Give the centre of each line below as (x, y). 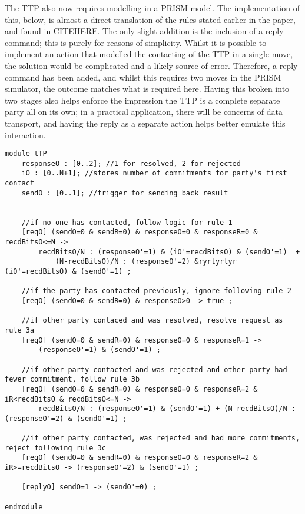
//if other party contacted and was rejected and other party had (154, 369)
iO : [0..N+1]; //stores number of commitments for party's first (154, 173)
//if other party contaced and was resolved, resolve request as (152, 321)
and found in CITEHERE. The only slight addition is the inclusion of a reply (144, 31)
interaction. (25, 135)
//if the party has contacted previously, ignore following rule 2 (156, 291)
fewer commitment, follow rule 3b (72, 379)
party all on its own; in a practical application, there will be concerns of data (144, 112)
